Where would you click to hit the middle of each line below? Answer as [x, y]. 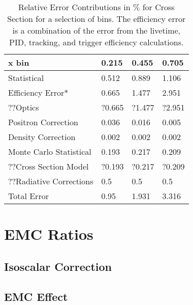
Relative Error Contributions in [74, 7]
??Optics [24, 107]
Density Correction [42, 137]
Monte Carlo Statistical [50, 151]
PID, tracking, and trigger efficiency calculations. [96, 42]
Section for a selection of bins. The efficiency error [96, 19]
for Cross [158, 7]
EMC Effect [36, 296]
